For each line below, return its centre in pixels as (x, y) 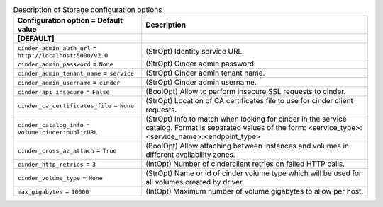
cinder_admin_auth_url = (57, 48)
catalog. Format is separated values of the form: (226, 128)
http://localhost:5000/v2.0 (63, 55)
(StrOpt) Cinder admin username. (201, 83)
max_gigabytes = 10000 (53, 191)
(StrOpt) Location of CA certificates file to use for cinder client (250, 101)
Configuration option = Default (70, 20)
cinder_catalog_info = (54, 124)
